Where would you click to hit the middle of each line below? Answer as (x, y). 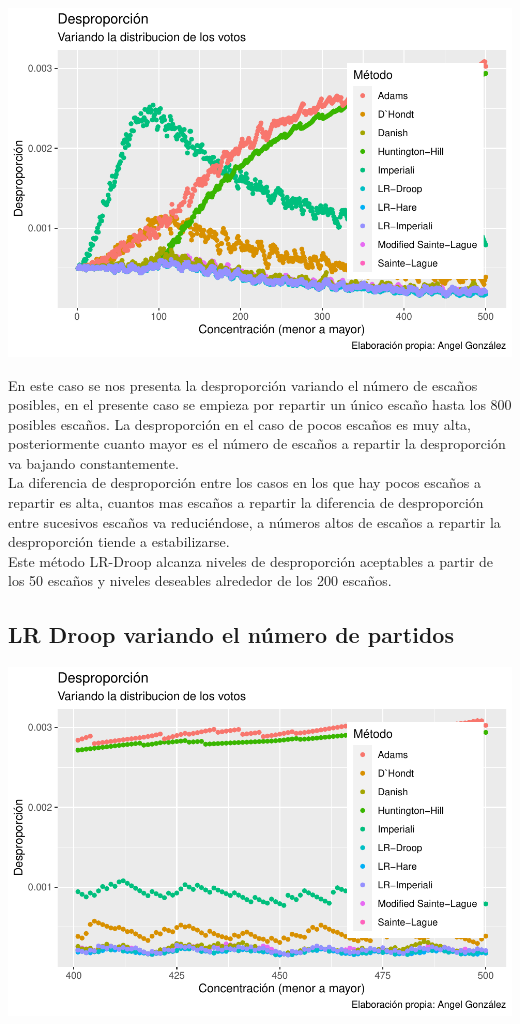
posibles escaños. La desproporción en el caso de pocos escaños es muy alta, (239, 423)
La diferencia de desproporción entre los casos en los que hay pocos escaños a (245, 482)
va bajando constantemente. (93, 462)
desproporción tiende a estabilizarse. (119, 541)
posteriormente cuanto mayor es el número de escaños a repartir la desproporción (257, 443)
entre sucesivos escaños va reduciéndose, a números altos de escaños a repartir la (254, 521)
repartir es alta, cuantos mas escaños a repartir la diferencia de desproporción (246, 502)
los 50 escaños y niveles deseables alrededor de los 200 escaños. (200, 580)
